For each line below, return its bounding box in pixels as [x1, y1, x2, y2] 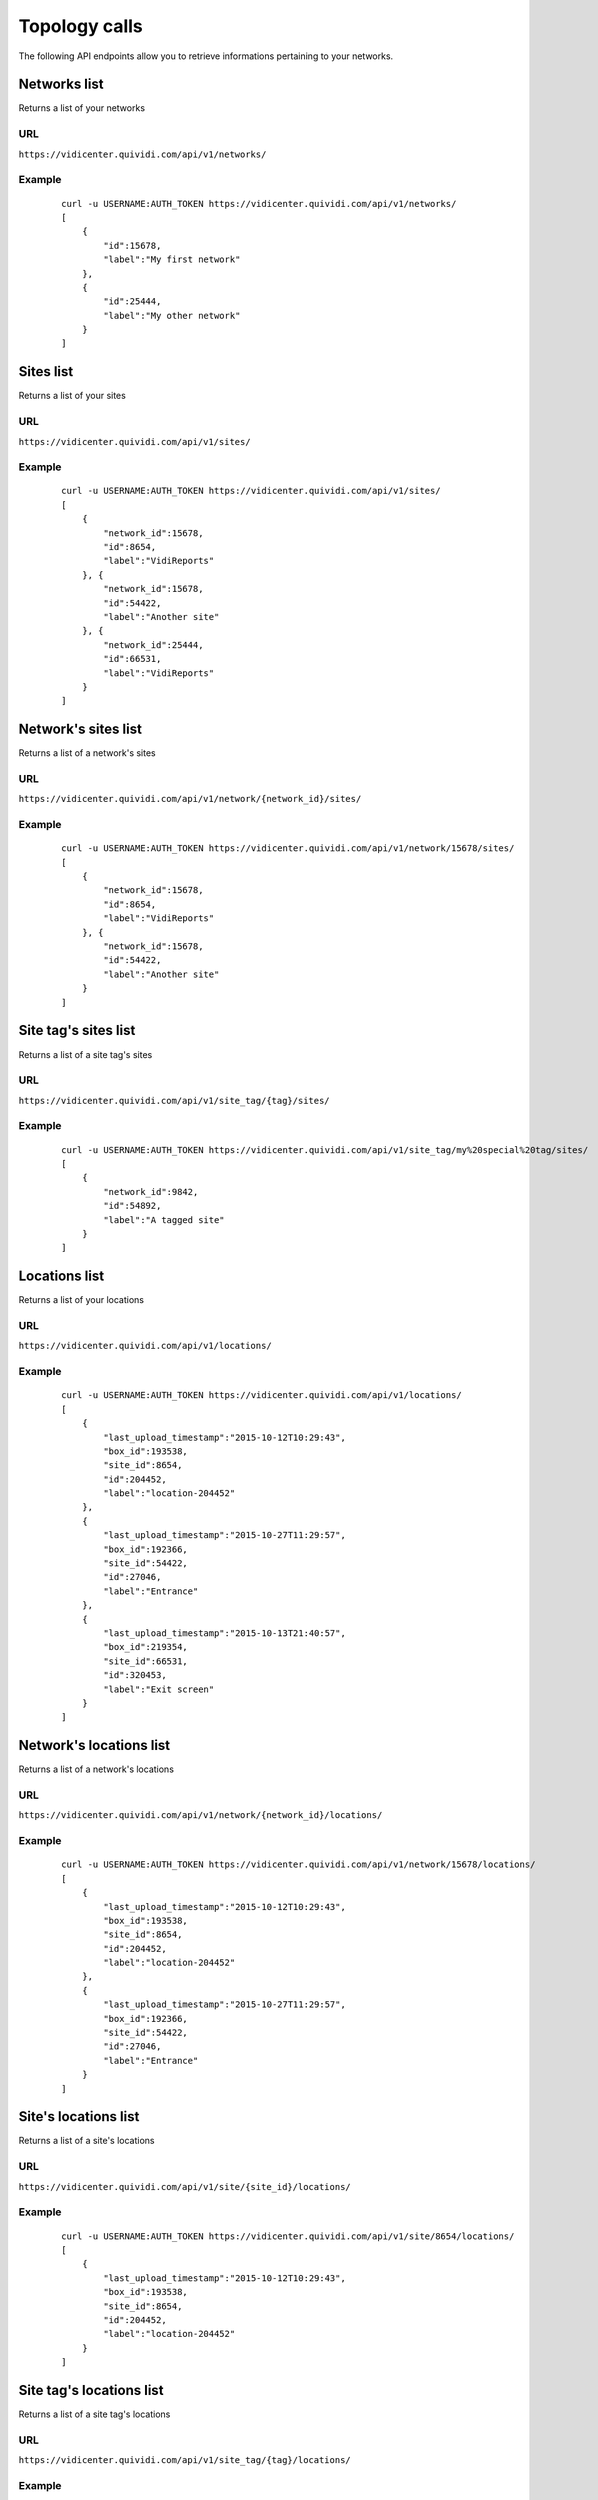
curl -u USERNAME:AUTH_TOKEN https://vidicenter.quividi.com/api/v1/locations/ [61, 1390, 462, 1401]
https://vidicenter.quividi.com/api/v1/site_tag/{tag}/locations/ [18, 2455, 352, 2466]
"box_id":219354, [103, 1641, 189, 1653]
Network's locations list [18, 1737, 171, 1754]
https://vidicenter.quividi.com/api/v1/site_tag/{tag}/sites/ [18, 1095, 330, 1106]
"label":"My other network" [103, 310, 241, 321]
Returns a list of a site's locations [18, 2135, 155, 2147]
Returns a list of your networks [18, 102, 145, 114]
